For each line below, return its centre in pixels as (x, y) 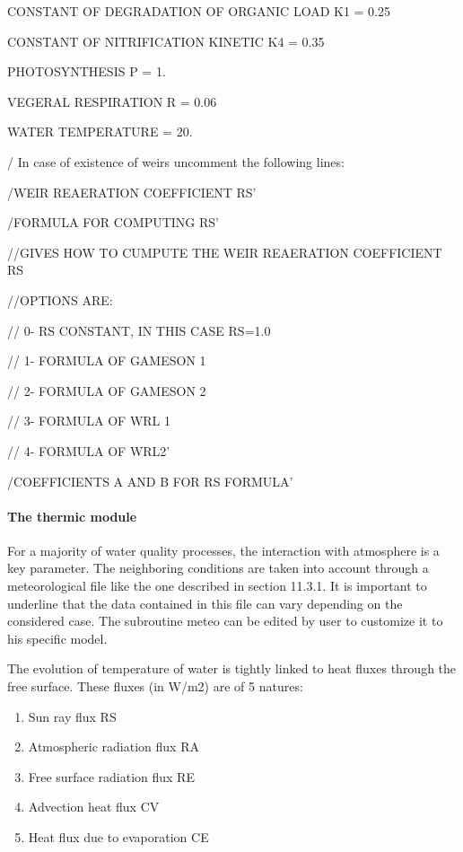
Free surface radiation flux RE (111, 776)
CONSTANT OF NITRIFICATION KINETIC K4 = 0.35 (166, 41)
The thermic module (72, 516)
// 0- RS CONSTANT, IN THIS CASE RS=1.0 (139, 330)
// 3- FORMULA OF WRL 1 (89, 421)
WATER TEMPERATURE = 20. (100, 132)
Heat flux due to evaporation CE (118, 837)
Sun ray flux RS (72, 716)
